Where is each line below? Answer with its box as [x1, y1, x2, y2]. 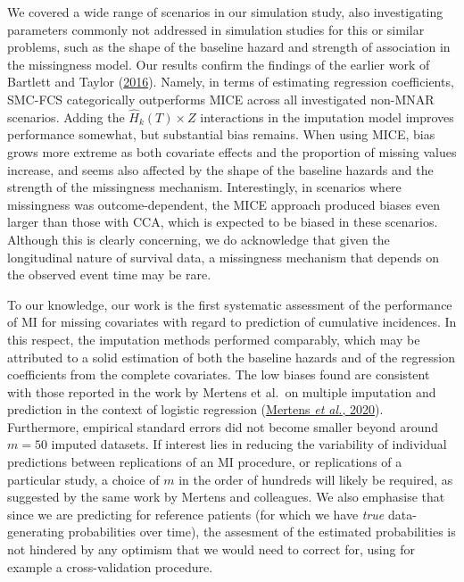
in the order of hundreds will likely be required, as [178, 470, 453, 488]
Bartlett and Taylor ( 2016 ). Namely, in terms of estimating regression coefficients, [7, 72, 454, 91]
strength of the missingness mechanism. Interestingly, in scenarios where [7, 178, 402, 196]
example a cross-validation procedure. [7, 557, 213, 576]
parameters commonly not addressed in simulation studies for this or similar [7, 20, 425, 38]
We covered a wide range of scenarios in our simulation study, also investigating [7, 3, 443, 21]
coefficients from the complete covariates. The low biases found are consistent [7, 365, 430, 384]
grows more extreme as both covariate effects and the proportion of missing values [7, 142, 457, 161]
